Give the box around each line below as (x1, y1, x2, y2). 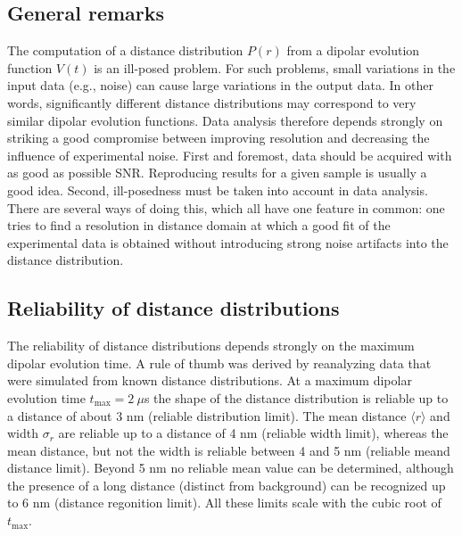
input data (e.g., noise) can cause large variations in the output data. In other (7, 76, 433, 95)
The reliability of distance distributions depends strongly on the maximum (7, 336, 415, 355)
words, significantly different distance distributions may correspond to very (7, 93, 417, 111)
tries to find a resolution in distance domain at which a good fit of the (7, 216, 391, 235)
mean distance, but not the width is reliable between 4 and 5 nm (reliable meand (7, 441, 450, 459)
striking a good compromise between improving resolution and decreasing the (7, 128, 430, 147)
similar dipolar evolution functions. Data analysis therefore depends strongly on (7, 111, 443, 129)
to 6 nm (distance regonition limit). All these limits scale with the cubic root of (7, 493, 441, 512)
